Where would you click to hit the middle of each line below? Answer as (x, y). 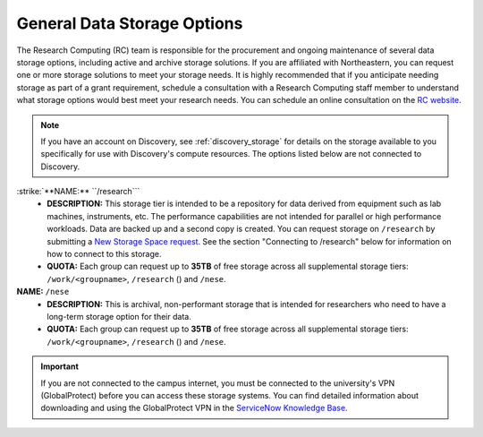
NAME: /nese (43, 292)
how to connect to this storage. (104, 254)
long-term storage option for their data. (119, 316)
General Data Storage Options (130, 23)
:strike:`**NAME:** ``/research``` (78, 192)
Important (60, 366)
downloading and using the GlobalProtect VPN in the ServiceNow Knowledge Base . (194, 408)
